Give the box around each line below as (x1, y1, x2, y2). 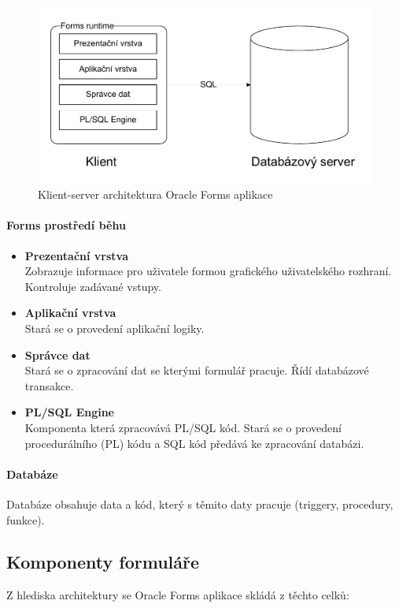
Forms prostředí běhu (6, 217, 126, 233)
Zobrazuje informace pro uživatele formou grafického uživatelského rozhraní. (24, 263, 392, 279)
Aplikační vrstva (24, 304, 116, 321)
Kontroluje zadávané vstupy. (24, 278, 161, 294)
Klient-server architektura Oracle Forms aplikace (38, 186, 273, 203)
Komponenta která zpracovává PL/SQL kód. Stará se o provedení (24, 419, 342, 435)
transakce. (24, 377, 74, 394)
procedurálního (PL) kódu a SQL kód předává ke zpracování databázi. (24, 435, 364, 451)
